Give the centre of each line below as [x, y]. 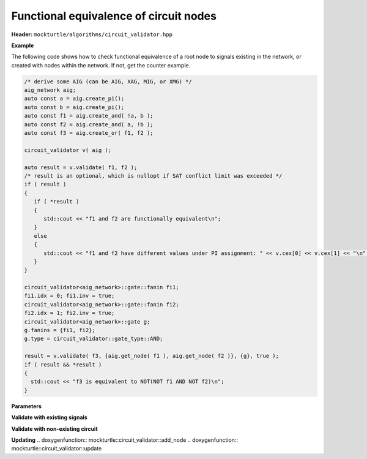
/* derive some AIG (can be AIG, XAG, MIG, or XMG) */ [108, 82]
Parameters [27, 406]
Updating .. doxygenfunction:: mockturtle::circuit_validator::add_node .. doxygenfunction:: [125, 440]
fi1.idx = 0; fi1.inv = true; [69, 296]
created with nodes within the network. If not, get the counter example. [101, 65]
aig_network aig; [50, 90]
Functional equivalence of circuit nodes [114, 16]
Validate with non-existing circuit [54, 428]
